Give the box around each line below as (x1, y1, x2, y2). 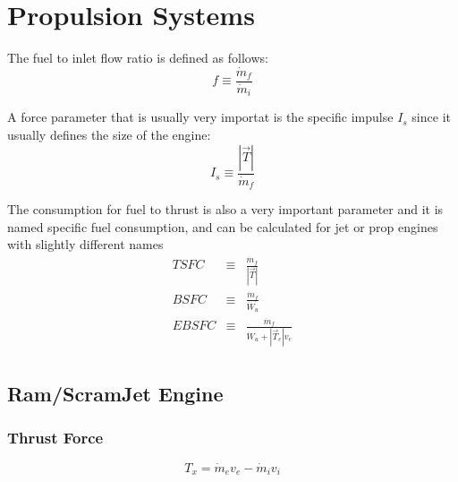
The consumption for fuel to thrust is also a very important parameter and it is (7, 200, 444, 219)
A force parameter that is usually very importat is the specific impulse (7, 108, 394, 126)
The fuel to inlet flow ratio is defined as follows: (7, 48, 268, 67)
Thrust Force (7, 426, 104, 449)
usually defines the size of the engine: (7, 125, 211, 144)
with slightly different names (7, 235, 164, 254)
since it (411, 108, 451, 126)
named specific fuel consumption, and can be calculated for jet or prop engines (7, 217, 438, 236)
